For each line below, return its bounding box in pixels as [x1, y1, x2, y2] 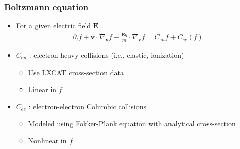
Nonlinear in [28, 135, 67, 145]
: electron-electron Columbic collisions [28, 101, 147, 111]
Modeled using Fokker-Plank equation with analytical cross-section [28, 118, 236, 129]
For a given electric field [16, 20, 91, 31]
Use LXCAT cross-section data [28, 67, 124, 77]
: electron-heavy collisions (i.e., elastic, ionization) [29, 49, 184, 60]
